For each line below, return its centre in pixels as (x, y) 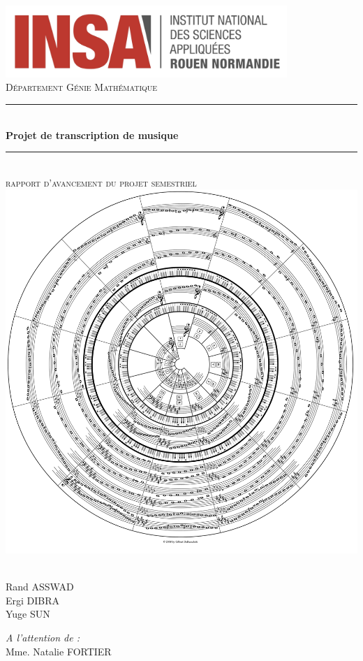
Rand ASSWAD (40, 587)
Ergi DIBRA (33, 600)
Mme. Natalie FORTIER (59, 651)
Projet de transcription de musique (92, 135)
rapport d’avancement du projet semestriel (101, 182)
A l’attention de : (43, 638)
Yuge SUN (28, 614)
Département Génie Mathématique (82, 87)
